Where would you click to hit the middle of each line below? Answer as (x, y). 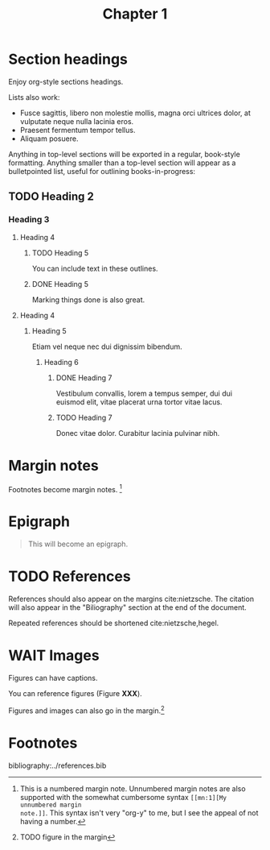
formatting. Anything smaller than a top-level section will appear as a (122, 163)
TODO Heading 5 (60, 253)
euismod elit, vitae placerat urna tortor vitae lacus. (139, 402)
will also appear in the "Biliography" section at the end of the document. (127, 607)
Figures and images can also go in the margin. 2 (86, 710)
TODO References (70, 576)
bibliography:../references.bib (57, 765)
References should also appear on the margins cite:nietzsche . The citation (131, 599)
